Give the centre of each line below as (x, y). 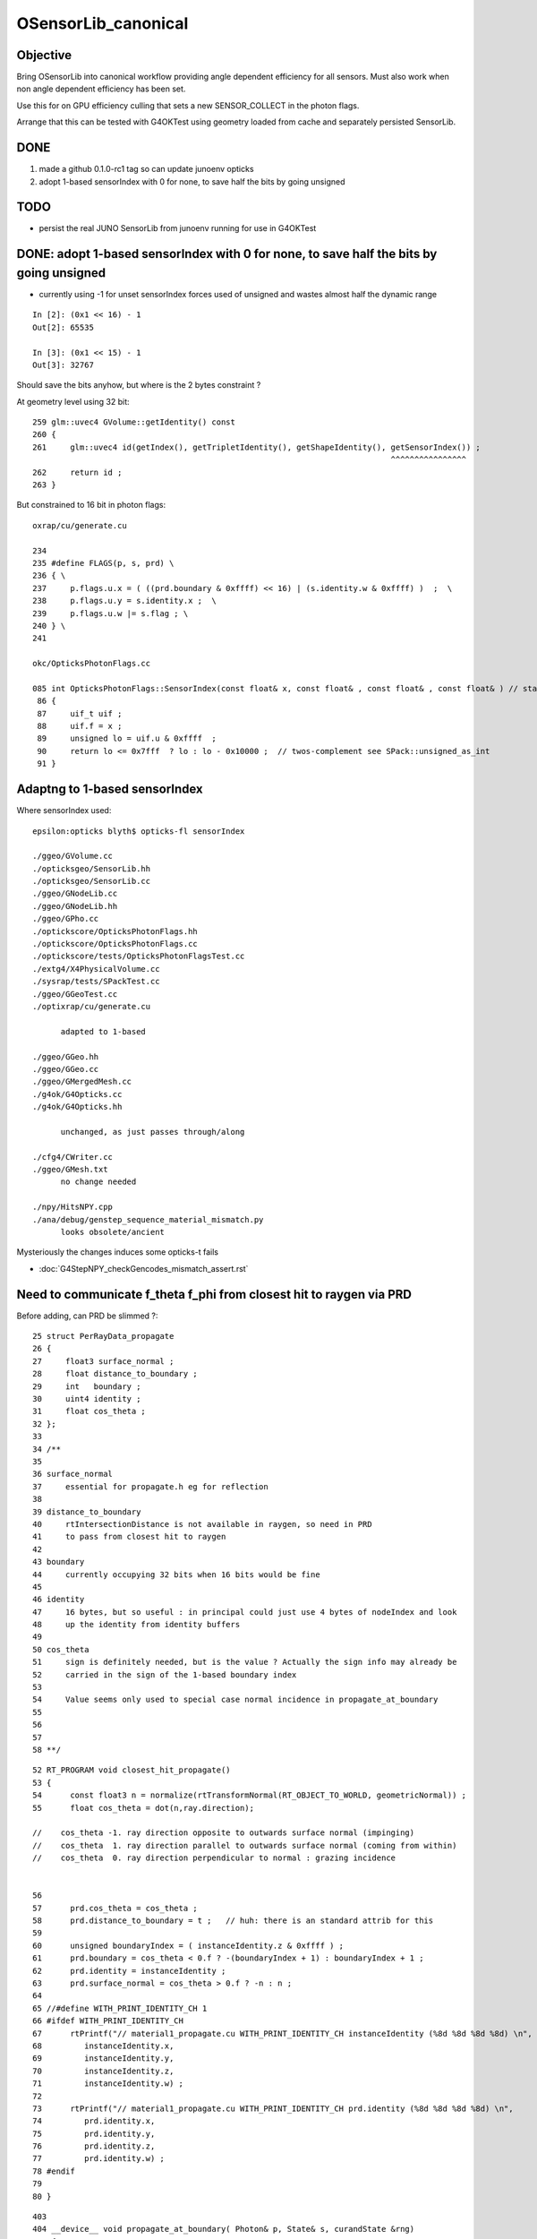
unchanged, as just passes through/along (153, 1132)
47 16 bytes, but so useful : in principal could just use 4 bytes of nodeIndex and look (245, 1612)
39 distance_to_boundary (87, 1512)
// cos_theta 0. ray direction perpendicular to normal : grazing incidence (214, 1858)
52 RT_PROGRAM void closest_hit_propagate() (132, 1770)
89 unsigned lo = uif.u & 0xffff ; (127, 738)
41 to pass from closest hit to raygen (129, 1537)
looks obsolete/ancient (113, 1232)
